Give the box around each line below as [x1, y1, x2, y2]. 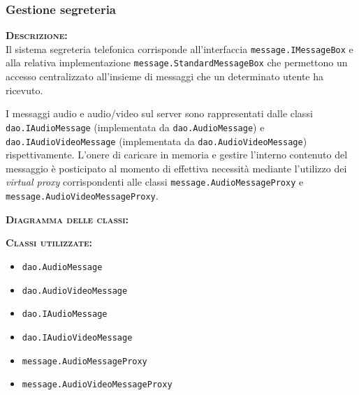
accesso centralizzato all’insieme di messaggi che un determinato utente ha [6, 69, 323, 84]
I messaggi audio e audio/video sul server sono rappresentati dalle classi [6, 106, 313, 121]
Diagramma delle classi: [6, 211, 129, 226]
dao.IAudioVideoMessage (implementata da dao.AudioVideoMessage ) [6, 133, 307, 148]
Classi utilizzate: [6, 235, 93, 250]
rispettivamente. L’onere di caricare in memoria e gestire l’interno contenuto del [6, 147, 348, 162]
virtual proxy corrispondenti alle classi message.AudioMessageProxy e [6, 174, 304, 189]
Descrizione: [6, 28, 68, 43]
